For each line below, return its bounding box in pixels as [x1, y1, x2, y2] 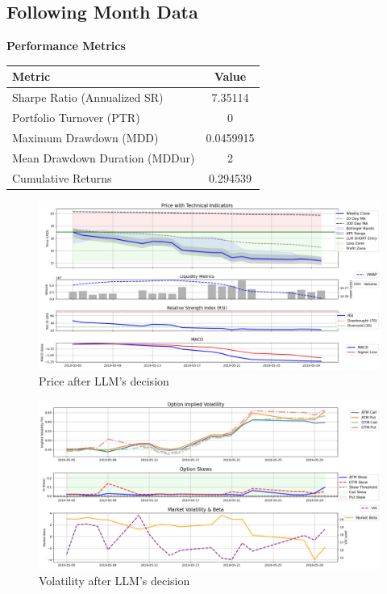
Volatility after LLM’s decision [39, 571, 190, 588]
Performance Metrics [6, 37, 126, 54]
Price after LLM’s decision [39, 372, 169, 389]
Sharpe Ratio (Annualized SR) [12, 89, 164, 106]
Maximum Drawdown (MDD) [12, 128, 159, 145]
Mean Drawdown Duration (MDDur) [12, 149, 195, 166]
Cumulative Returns [12, 169, 112, 186]
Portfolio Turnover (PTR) [12, 108, 140, 125]
